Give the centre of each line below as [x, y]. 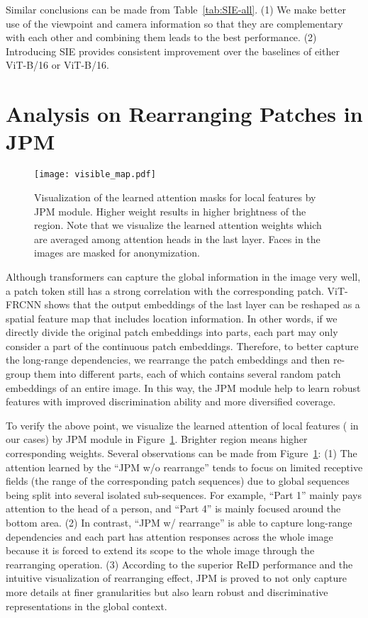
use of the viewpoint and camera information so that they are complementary [174, 23]
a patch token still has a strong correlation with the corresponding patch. [165, 290]
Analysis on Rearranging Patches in [184, 114]
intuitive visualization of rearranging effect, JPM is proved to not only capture [177, 578]
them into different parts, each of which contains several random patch [187, 374]
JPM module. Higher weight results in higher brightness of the [170, 211]
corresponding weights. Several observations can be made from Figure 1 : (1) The [182, 453]
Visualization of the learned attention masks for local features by [175, 197]
